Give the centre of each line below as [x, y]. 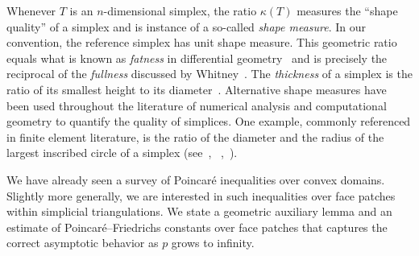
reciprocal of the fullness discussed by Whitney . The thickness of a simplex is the [209, 74]
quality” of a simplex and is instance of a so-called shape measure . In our [187, 26]
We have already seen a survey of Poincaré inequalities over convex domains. [196, 179]
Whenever [31, 10]
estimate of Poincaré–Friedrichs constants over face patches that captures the [197, 227]
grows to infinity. [213, 243]
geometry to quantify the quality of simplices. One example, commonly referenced [209, 121]
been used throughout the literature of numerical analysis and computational [197, 105]
